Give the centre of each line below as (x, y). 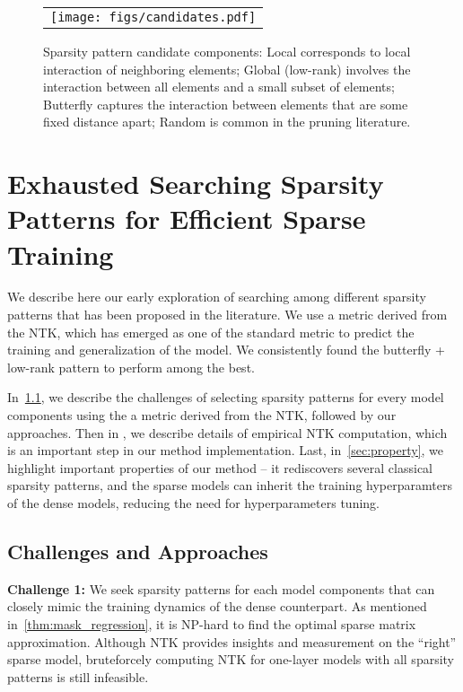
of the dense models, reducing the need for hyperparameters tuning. (194, 503)
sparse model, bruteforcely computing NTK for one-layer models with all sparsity (231, 659)
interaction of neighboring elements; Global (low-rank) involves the (227, 69)
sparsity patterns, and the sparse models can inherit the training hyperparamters (230, 485)
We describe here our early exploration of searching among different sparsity (217, 297)
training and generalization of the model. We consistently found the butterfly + (226, 350)
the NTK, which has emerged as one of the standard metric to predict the (211, 332)
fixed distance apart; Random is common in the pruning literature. (227, 122)
